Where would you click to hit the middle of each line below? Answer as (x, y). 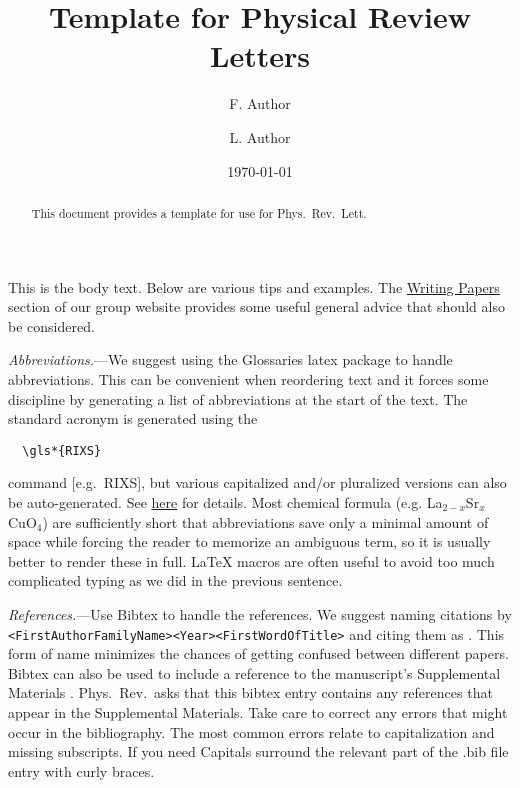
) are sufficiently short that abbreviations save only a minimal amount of (265, 521)
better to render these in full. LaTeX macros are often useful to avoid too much (251, 560)
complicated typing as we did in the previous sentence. (175, 580)
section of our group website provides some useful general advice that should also (256, 306)
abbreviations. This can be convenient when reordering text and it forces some (248, 378)
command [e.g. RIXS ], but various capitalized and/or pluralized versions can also (257, 482)
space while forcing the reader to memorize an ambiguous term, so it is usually (249, 541)
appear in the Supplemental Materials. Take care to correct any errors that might (258, 711)
